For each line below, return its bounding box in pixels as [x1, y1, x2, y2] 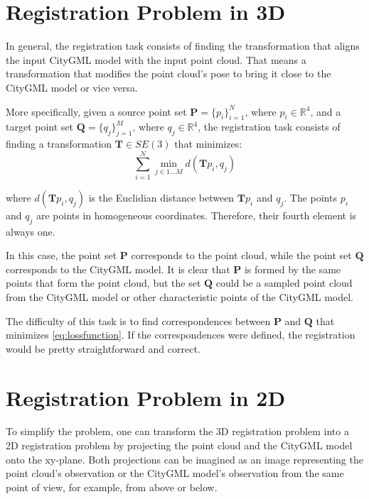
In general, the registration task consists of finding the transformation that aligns [6, 38, 360, 53]
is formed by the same [244, 261, 341, 276]
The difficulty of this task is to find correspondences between [6, 313, 271, 328]
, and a [310, 104, 341, 119]
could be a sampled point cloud [215, 275, 353, 290]
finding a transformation [6, 136, 112, 151]
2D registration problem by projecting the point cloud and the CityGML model [6, 438, 353, 453]
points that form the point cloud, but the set [6, 275, 201, 290]
